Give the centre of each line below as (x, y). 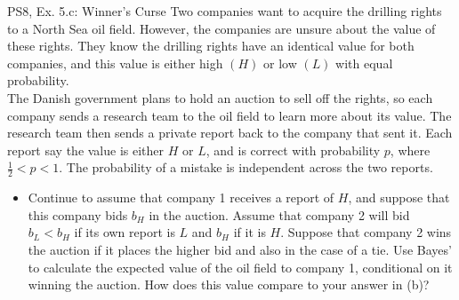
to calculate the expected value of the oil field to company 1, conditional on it (240, 267)
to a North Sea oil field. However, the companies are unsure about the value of (221, 28)
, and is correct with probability (293, 150)
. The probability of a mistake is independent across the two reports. (246, 167)
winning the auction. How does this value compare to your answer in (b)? (229, 284)
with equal (364, 63)
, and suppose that (399, 197)
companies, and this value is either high (115, 63)
